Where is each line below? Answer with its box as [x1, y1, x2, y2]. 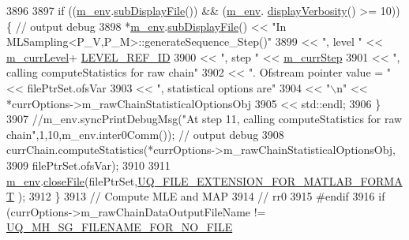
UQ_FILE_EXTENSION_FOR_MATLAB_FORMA [137, 172, 403, 189]
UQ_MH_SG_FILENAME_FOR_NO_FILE [6, 219, 233, 235]
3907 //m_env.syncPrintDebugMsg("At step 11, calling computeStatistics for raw [6, 111, 403, 127]
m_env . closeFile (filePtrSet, [6, 172, 138, 189]
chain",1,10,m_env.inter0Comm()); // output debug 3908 [6, 126, 284, 142]
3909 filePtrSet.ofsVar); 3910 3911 [6, 156, 171, 173]
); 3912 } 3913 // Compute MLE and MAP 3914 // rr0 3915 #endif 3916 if [17, 188, 385, 204]
